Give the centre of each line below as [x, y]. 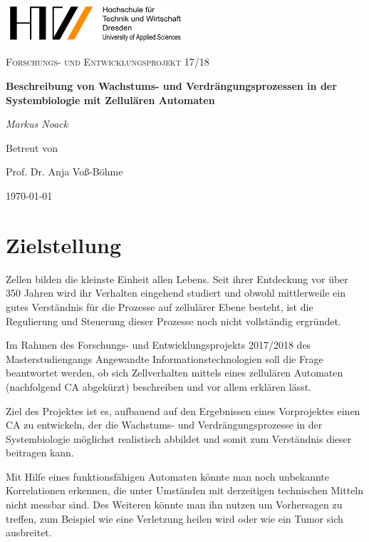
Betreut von [32, 147]
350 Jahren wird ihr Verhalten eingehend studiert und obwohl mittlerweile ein [176, 293]
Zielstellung [64, 244]
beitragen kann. [40, 452]
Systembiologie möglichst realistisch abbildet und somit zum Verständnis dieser [179, 438]
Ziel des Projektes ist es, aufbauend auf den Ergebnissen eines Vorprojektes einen [183, 410]
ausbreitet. [29, 532]
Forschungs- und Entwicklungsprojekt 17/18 [108, 62]
